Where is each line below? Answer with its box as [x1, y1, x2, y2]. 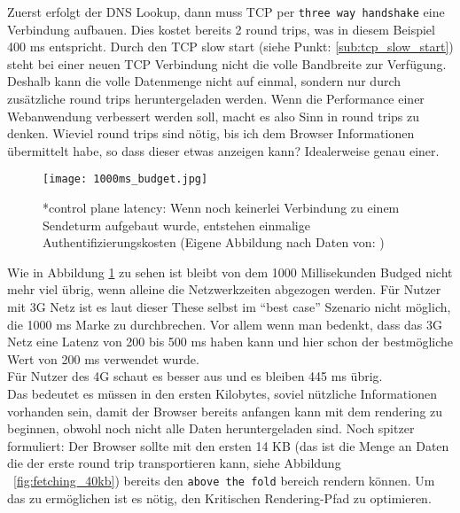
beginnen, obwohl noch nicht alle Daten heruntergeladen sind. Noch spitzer [7, 419, 415, 438]
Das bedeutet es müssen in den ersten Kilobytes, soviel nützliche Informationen [7, 385, 437, 402]
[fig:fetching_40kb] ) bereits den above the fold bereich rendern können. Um [13, 470, 435, 489]
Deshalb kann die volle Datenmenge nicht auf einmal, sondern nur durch [7, 72, 402, 90]
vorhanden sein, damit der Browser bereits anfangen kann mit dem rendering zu [7, 401, 443, 420]
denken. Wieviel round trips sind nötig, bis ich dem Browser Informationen [7, 124, 415, 143]
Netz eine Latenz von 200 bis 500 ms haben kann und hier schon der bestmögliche [7, 332, 453, 351]
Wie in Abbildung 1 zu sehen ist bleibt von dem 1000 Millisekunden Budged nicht [7, 262, 453, 281]
